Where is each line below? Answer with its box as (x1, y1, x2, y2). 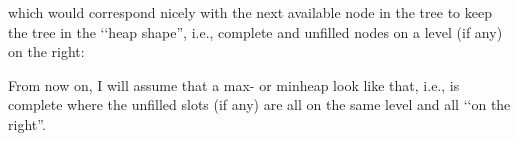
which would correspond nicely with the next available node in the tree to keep (8, 2, 492, 22)
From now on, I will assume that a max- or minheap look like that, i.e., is (8, 74, 460, 95)
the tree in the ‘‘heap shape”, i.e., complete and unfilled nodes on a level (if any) (8, 21, 503, 42)
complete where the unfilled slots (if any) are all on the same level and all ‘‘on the (8, 94, 511, 115)
